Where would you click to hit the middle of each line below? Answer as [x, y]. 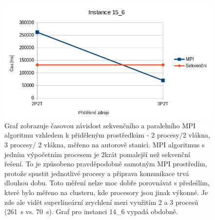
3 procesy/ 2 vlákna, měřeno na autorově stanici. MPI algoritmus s [105, 144]
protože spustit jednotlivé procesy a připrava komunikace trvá [97, 173]
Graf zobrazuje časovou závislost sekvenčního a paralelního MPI [100, 125]
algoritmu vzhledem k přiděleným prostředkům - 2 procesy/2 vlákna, [107, 135]
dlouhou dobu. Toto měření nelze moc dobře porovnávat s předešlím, [107, 183]
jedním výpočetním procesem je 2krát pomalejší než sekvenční [98, 154]
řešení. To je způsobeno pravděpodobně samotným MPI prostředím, [106, 164]
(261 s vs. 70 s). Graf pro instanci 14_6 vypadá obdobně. [91, 211]
